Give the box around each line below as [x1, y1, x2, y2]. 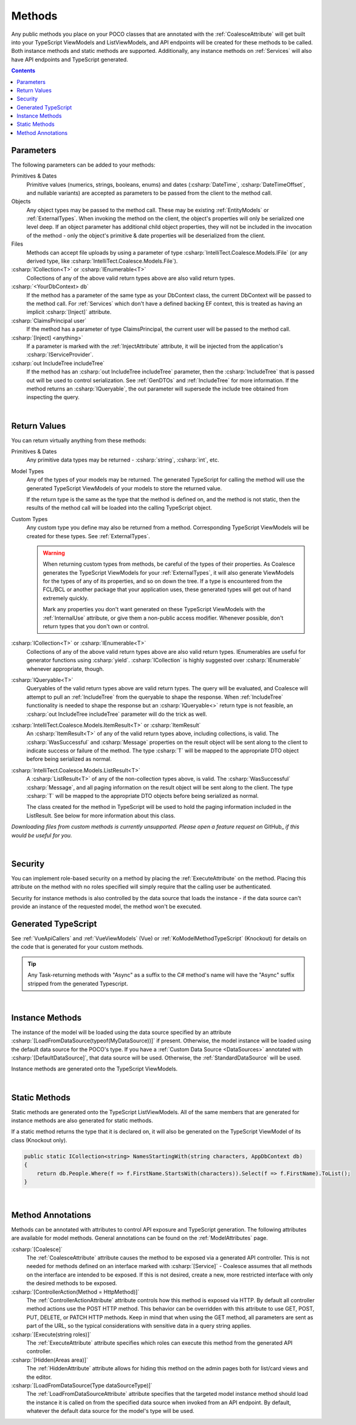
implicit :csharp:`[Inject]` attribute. [26, 308, 112, 316]
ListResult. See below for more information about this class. [26, 812, 176, 819]
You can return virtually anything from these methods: [11, 437, 147, 444]
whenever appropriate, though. [26, 665, 104, 672]
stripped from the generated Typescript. [27, 980, 128, 987]
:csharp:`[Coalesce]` [11, 1246, 63, 1253]
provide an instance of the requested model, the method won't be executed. [11, 903, 202, 910]
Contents [11, 67, 36, 74]
